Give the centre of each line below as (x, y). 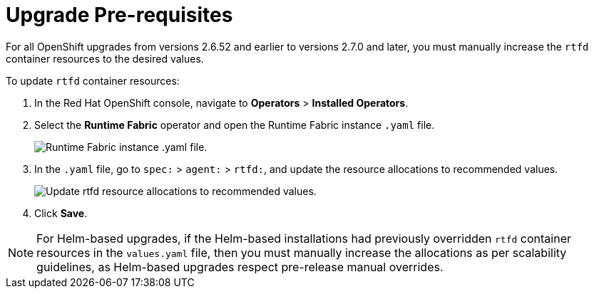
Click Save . (61, 213)
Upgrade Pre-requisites (119, 15)
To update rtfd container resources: (93, 80)
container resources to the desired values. (105, 58)
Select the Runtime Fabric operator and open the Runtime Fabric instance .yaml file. (235, 125)
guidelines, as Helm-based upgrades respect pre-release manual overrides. (240, 267)
